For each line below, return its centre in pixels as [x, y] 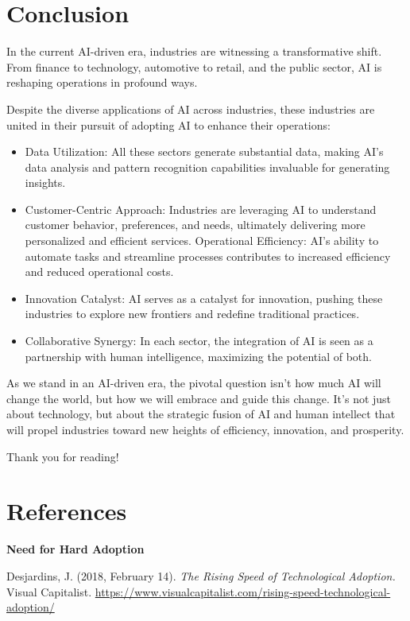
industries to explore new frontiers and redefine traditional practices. [192, 314]
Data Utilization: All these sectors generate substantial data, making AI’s [204, 151]
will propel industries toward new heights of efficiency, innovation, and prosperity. [205, 429]
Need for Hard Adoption [75, 549]
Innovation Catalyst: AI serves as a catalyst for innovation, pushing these [204, 298]
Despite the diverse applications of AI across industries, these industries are [191, 109]
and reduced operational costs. [99, 272]
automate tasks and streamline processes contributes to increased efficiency [208, 256]
